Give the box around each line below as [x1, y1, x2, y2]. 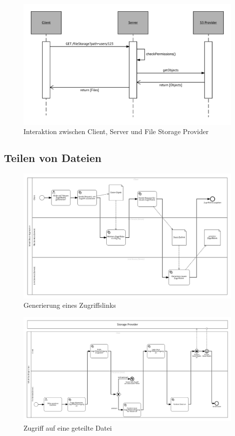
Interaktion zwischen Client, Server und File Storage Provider [23, 126, 209, 137]
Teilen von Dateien [4, 150, 102, 165]
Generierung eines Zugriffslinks [23, 300, 116, 310]
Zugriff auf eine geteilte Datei [23, 423, 112, 433]
